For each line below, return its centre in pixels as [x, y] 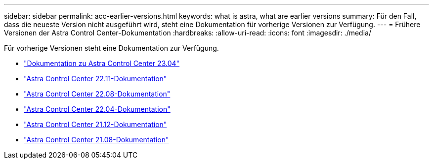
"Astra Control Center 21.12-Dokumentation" [95, 124]
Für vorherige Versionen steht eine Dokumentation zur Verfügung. [111, 48]
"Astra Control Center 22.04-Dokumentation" [97, 109]
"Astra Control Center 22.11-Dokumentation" [95, 79]
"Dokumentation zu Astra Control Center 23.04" [102, 63]
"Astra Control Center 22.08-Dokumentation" [97, 94]
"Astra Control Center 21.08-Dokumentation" [96, 140]
